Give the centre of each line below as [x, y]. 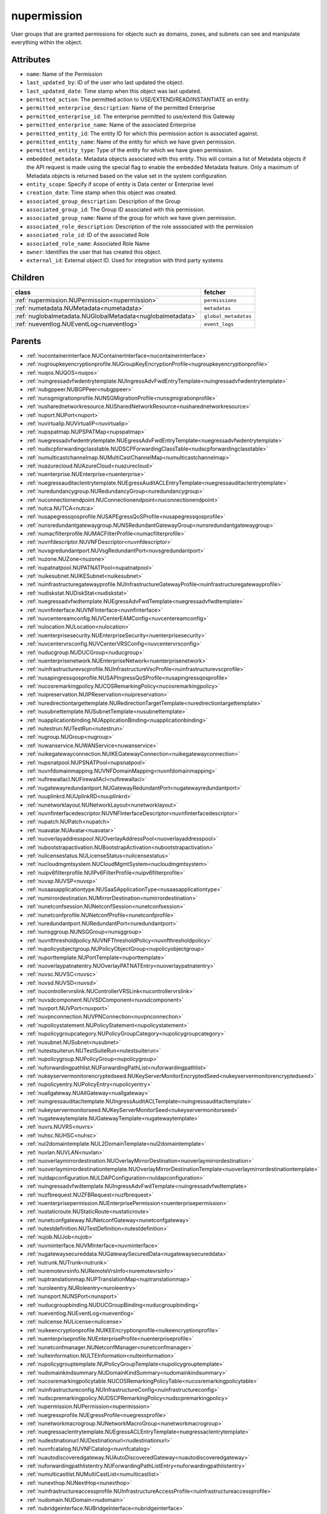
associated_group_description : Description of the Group [104, 201]
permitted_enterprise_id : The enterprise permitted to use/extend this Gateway [131, 116]
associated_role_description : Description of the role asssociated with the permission [140, 226]
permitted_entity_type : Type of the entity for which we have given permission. [130, 150]
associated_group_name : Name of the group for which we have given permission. [131, 218]
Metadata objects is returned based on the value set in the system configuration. [127, 176]
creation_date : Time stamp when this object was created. [101, 193]
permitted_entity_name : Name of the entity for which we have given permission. [131, 142]
